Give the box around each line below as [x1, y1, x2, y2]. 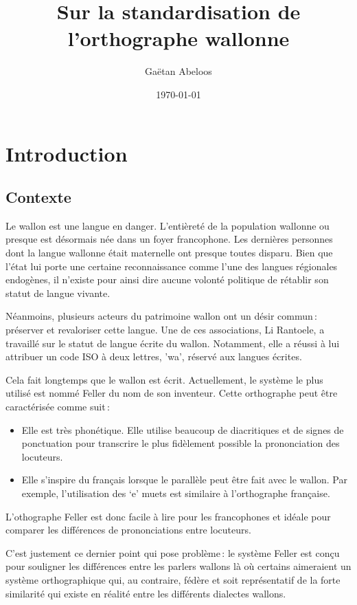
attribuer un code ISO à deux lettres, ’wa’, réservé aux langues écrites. [5, 349, 302, 364]
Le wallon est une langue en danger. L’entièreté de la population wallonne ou [5, 218, 330, 232]
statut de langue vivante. [5, 285, 111, 300]
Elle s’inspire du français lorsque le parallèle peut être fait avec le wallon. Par [21, 472, 348, 487]
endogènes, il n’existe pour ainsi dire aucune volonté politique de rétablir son [5, 272, 329, 287]
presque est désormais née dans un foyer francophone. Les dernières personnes [5, 232, 333, 246]
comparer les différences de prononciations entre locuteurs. [5, 522, 251, 537]
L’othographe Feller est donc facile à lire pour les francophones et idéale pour [5, 509, 331, 523]
